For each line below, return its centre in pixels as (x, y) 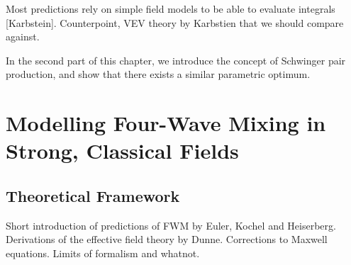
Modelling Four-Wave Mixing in (166, 123)
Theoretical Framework (93, 195)
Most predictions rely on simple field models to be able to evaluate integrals (171, 9)
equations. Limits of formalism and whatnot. (103, 253)
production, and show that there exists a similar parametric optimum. (158, 74)
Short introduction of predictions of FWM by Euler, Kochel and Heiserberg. (171, 225)
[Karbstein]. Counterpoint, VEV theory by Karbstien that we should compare (175, 22)
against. (23, 36)
